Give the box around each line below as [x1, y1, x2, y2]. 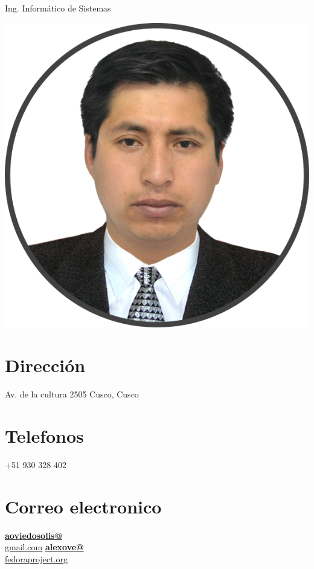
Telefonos [5, 423, 84, 448]
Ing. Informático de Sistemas [5, 2, 111, 14]
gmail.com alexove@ [5, 541, 84, 553]
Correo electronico [5, 493, 162, 518]
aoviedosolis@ [5, 529, 62, 541]
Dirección [5, 353, 86, 378]
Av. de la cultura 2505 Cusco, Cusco [5, 388, 139, 400]
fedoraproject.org [5, 552, 68, 565]
